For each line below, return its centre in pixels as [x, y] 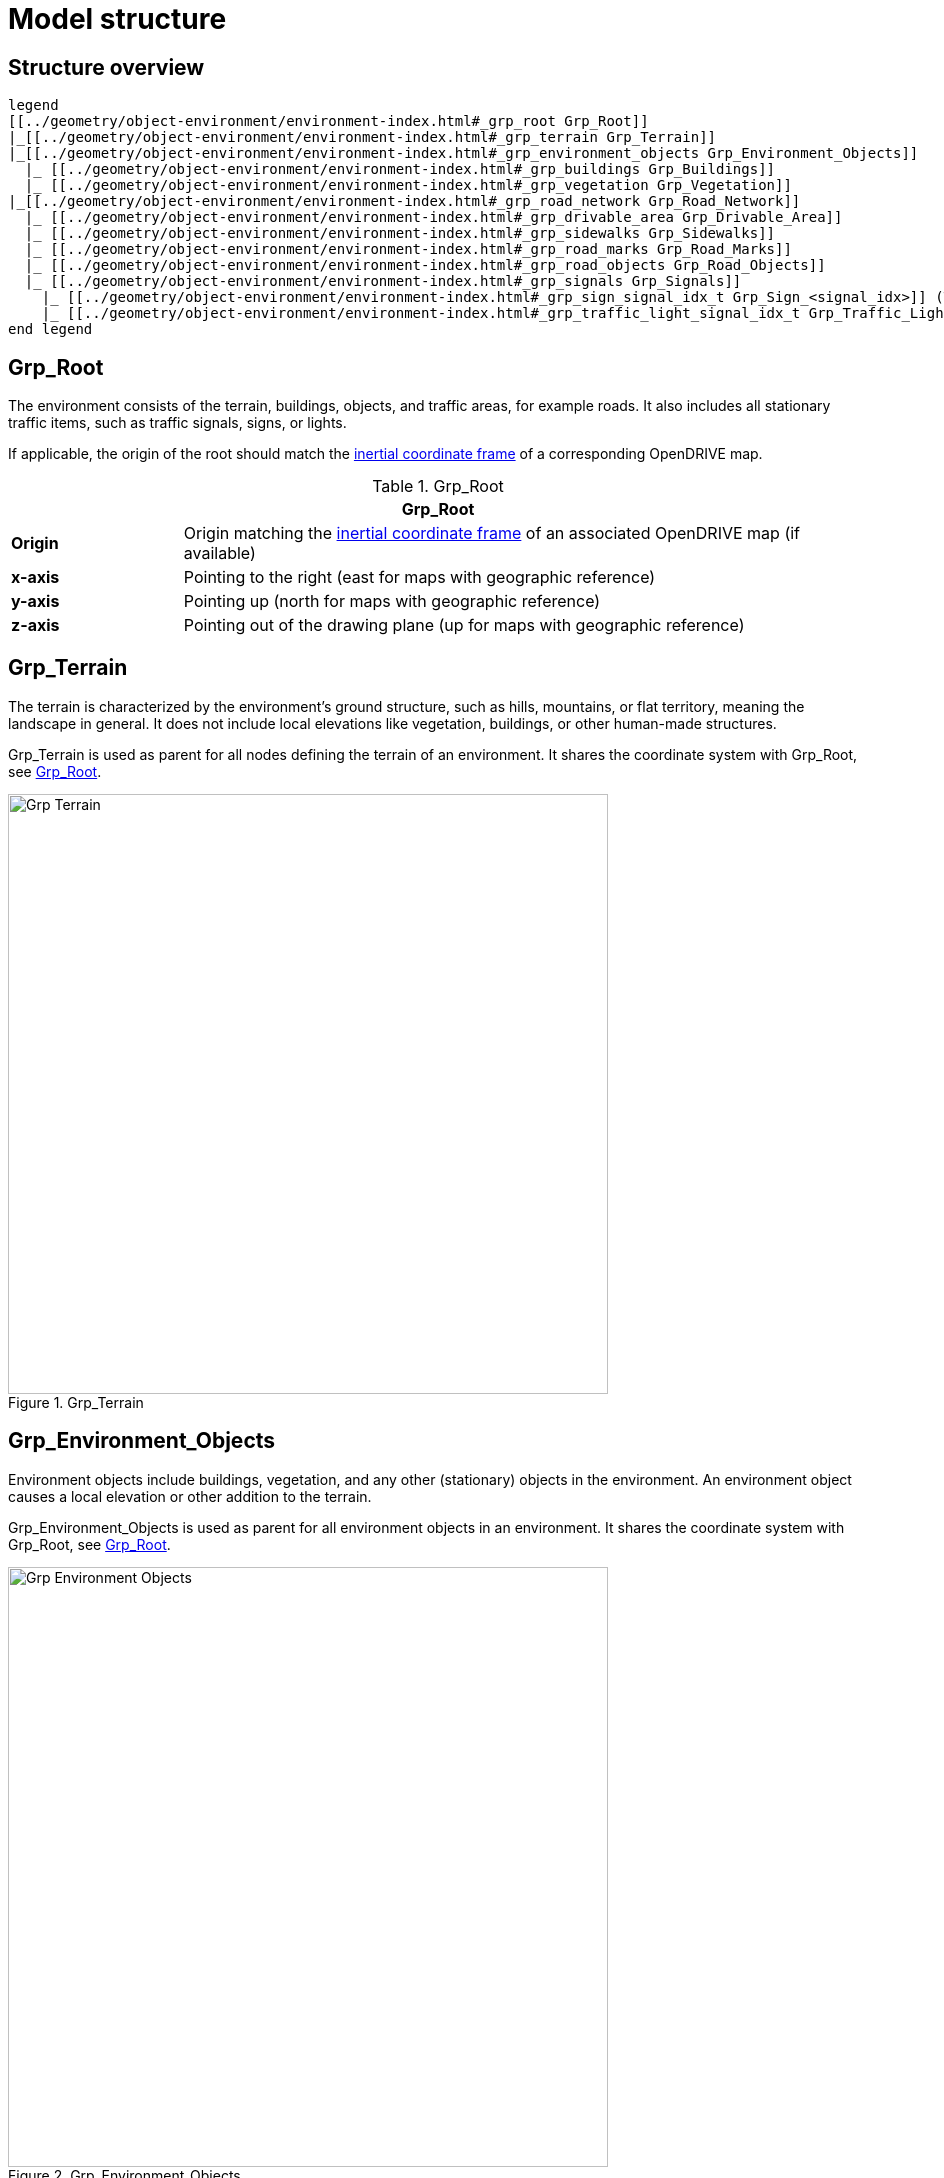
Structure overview [106, 67]
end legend [50, 329]
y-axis [35, 601]
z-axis [35, 625]
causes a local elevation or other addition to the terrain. [190, 1496]
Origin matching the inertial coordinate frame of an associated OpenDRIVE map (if [492, 533]
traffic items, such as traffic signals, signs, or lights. [177, 423]
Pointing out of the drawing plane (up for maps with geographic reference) [464, 625]
